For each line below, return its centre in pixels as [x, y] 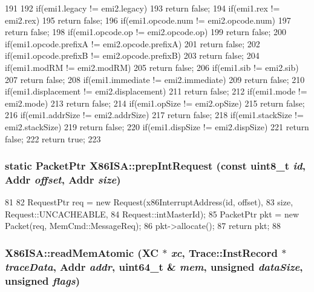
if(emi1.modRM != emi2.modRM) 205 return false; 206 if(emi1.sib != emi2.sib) [152, 67]
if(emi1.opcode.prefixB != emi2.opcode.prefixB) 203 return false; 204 [132, 55]
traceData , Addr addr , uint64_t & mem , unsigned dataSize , [154, 266]
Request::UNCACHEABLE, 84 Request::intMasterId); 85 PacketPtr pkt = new [152, 214]
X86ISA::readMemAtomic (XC [82, 252]
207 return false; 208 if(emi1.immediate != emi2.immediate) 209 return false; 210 [155, 79]
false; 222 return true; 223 [53, 138]
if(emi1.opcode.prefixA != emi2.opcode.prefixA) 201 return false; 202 [132, 43]
